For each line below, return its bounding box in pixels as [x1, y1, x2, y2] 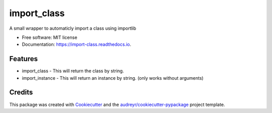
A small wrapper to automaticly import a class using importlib [9, 25, 137, 31]
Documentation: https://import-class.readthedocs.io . [22, 41, 131, 47]
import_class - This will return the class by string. [22, 68, 124, 74]
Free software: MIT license [22, 34, 78, 40]
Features [9, 54, 38, 63]
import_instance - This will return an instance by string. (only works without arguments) [22, 75, 204, 81]
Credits [9, 88, 33, 97]
